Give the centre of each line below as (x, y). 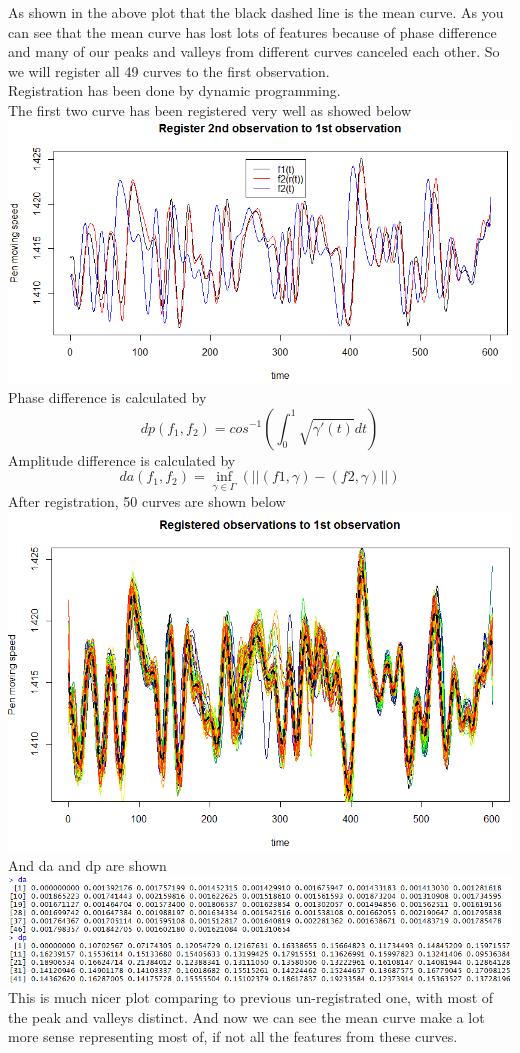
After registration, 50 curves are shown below (147, 501)
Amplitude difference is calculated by (122, 459)
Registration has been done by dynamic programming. (174, 90)
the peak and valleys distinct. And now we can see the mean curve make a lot (246, 1016)
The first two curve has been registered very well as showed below (210, 109)
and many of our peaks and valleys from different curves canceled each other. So (254, 51)
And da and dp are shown (87, 865)
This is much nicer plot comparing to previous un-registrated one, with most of (251, 997)
